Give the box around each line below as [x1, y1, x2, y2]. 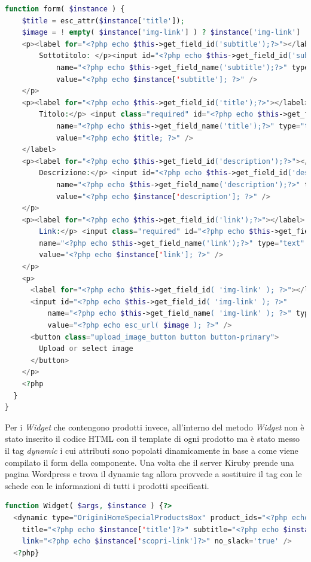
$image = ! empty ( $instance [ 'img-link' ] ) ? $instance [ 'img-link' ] [22, 28, 301, 37]
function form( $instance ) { [5, 5, 125, 13]
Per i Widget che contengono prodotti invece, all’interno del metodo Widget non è [5, 420, 304, 433]
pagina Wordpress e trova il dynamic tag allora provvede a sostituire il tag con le [5, 468, 302, 480]
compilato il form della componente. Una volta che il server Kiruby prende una [5, 456, 294, 468]
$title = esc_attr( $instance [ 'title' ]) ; [22, 16, 185, 25]
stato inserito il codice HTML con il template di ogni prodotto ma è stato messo [5, 432, 300, 445]
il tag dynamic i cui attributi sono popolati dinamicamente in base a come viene [5, 444, 298, 456]
